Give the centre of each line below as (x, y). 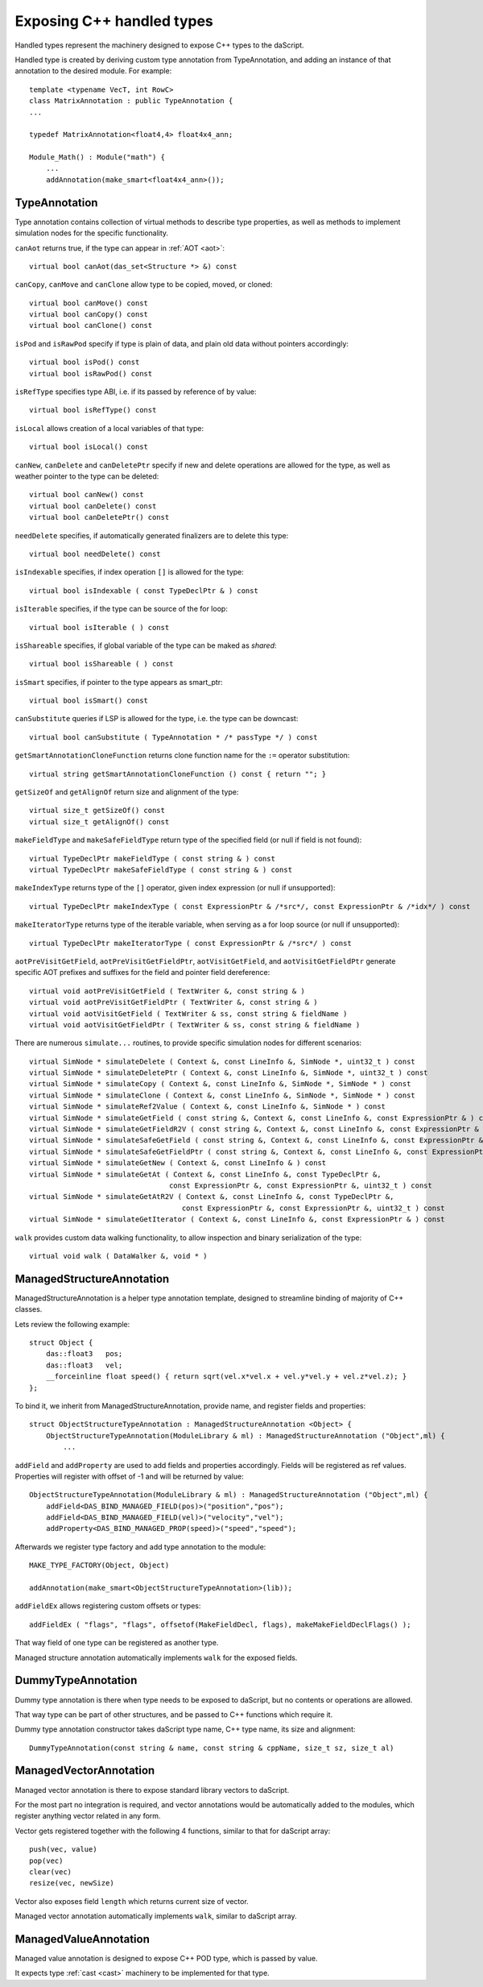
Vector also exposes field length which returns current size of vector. (132, 1901)
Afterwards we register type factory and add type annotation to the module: (140, 1546)
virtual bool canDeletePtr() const (99, 517)
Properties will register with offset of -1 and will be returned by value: (130, 1476)
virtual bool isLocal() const (89, 447)
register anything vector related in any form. (88, 1816)
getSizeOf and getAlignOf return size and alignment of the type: (127, 792)
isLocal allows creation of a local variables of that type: (109, 428)
